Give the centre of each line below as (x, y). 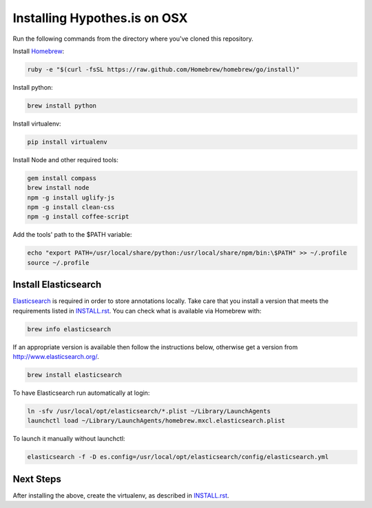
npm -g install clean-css (71, 207)
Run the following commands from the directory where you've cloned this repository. (133, 39)
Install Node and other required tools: (65, 159)
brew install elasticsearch (74, 375)
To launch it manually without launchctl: (69, 439)
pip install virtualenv (68, 142)
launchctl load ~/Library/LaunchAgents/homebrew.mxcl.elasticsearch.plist (156, 421)
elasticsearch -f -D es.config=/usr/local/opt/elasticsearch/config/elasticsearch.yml (178, 457)
